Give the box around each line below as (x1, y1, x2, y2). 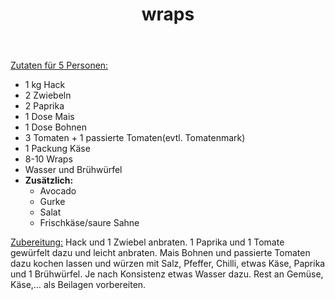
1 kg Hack (24, 79, 66, 91)
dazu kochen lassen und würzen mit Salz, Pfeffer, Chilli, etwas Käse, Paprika (10, 258, 326, 270)
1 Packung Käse (24, 143, 91, 155)
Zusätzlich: (24, 174, 74, 187)
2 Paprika (24, 100, 65, 112)
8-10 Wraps (24, 153, 73, 165)
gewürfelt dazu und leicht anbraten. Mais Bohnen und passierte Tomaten (10, 247, 311, 259)
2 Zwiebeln (24, 89, 72, 102)
